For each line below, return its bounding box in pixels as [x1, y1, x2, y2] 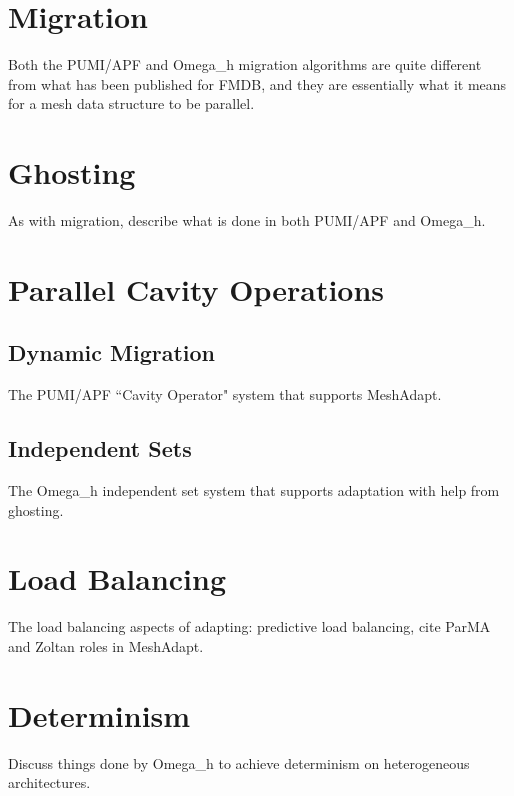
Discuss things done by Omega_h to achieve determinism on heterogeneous [8, 752, 470, 773]
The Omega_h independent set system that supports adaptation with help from [8, 480, 500, 500]
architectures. [8, 772, 91, 793]
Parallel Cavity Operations [8, 268, 385, 309]
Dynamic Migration [8, 337, 215, 368]
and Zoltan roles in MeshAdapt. [8, 635, 204, 656]
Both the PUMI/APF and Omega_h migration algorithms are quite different [8, 54, 482, 75]
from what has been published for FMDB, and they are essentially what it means [8, 73, 507, 94]
